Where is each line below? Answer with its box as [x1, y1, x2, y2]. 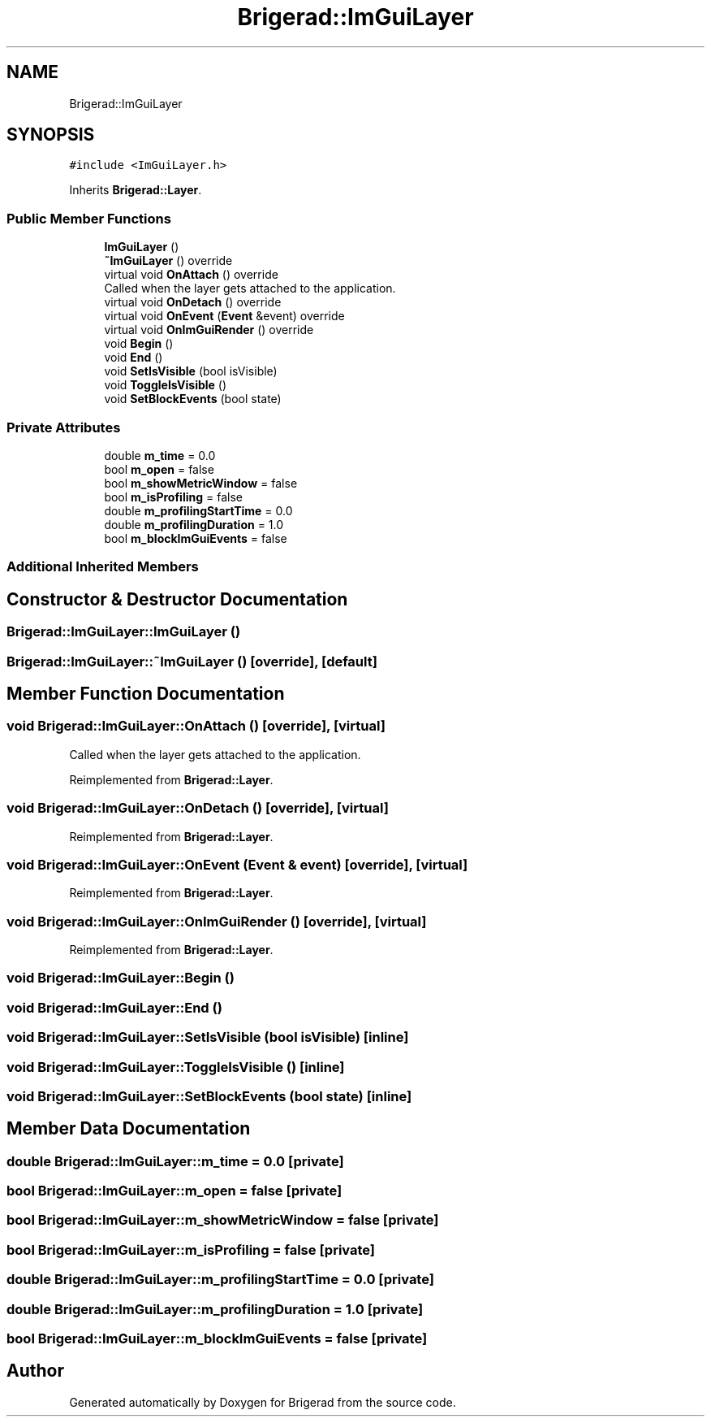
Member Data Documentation [6, 1118, 251, 1139]
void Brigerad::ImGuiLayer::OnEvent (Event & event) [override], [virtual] [6, 856, 468, 873]
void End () [104, 350, 163, 365]
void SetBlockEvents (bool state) [104, 392, 282, 406]
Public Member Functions [6, 210, 171, 227]
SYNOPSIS [6, 124, 95, 145]
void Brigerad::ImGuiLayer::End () [6, 999, 222, 1016]
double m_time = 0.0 [104, 448, 216, 462]
